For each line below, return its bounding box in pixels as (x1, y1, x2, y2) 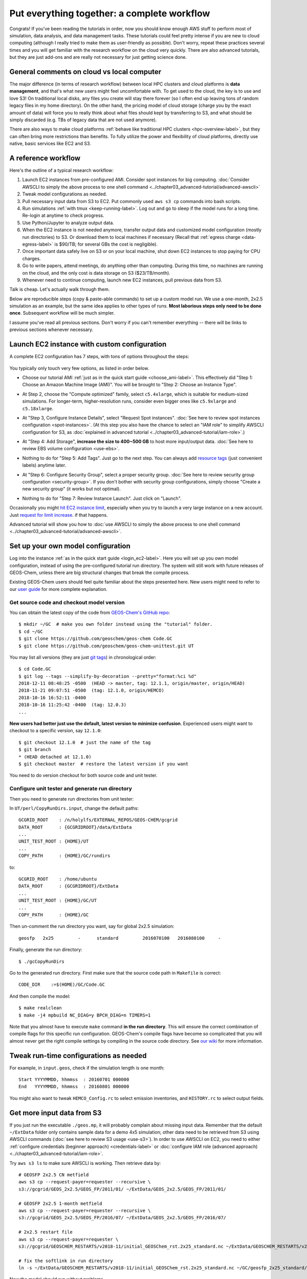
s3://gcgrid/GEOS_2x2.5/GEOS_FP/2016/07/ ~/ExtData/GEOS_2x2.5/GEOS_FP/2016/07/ (18, 1215, 227, 1221)
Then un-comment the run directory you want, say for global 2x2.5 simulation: (9, 923, 174, 930)
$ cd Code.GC (18, 666, 51, 672)
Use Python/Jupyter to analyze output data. (22, 219, 115, 226)
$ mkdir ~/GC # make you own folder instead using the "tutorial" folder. (18, 622, 213, 627)
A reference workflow (9, 153, 81, 162)
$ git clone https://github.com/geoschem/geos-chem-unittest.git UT (18, 643, 194, 649)
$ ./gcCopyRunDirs (18, 958, 65, 964)
